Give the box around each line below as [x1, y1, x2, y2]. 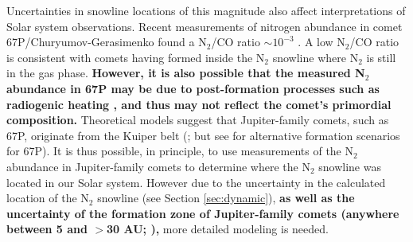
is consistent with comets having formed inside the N [6, 49, 265, 65]
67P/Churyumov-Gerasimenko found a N [6, 33, 207, 50]
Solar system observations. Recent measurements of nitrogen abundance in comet [6, 18, 403, 34]
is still [366, 49, 396, 65]
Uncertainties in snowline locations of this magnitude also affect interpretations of [6, 2, 406, 18]
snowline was [318, 158, 381, 174]
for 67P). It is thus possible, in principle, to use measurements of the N [6, 142, 354, 159]
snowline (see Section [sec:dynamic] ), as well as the [97, 189, 355, 206]
